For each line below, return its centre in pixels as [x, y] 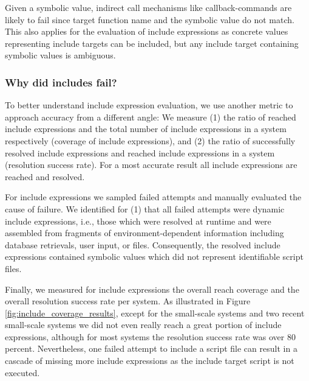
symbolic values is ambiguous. [60, 55]
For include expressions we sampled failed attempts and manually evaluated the [153, 197]
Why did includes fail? [61, 82]
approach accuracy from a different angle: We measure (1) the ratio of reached [151, 117]
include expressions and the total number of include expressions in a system [146, 129]
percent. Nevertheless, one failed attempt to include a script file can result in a [151, 348]
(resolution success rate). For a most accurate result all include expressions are [151, 165]
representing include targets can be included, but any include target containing [152, 43]
